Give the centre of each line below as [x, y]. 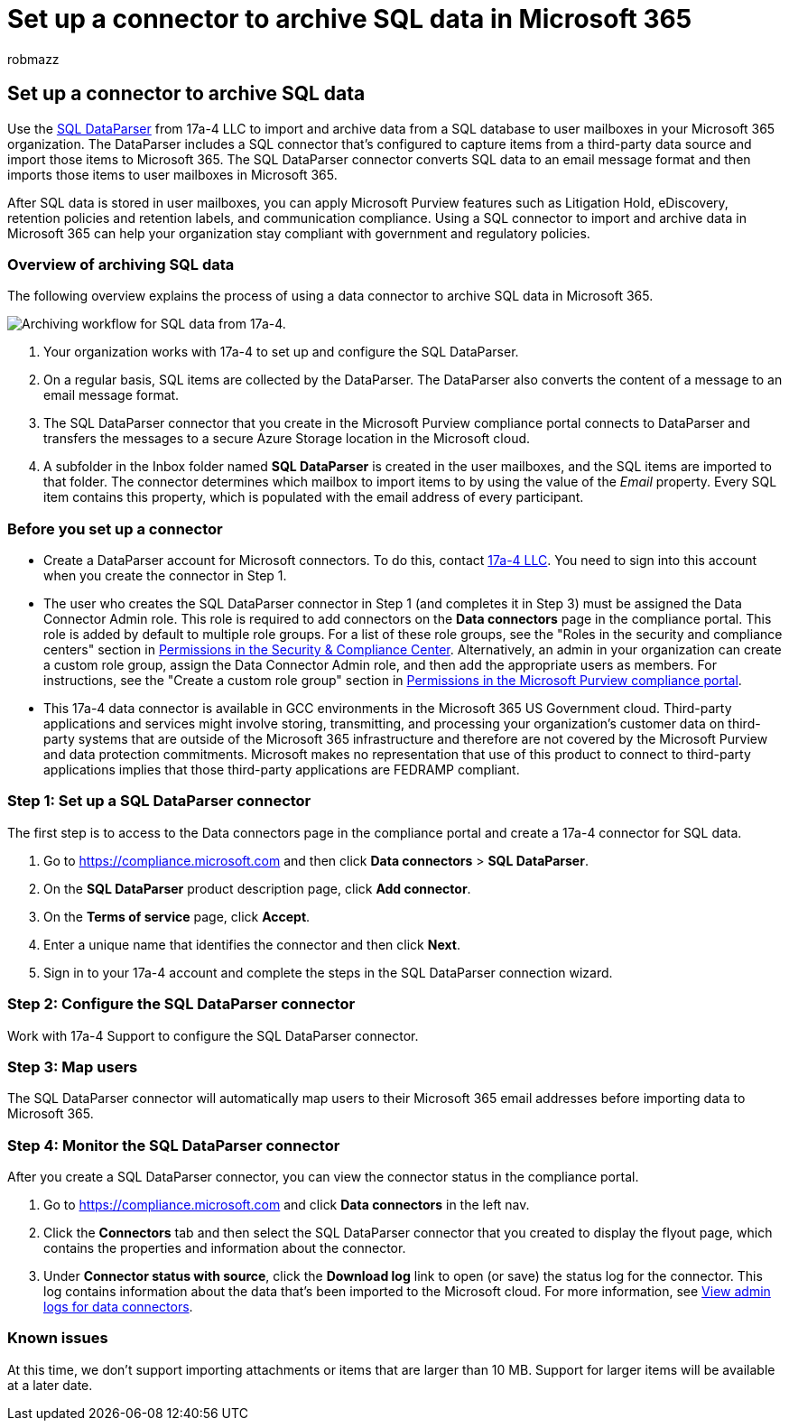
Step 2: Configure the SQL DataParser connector [181, 1004]
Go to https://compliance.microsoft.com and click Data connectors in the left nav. [287, 1205]
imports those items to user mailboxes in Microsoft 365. [172, 174]
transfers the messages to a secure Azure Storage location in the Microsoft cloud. [287, 439]
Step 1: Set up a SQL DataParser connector [159, 801]
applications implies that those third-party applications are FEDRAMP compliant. [282, 770]
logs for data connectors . [118, 1307]
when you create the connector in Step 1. [165, 576]
